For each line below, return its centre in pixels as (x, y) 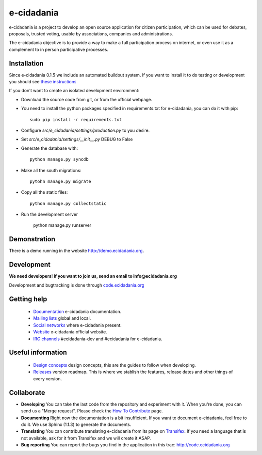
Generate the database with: (49, 148)
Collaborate (27, 392)
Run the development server (49, 214)
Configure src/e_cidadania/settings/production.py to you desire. (85, 130)
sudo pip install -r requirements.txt (76, 119)
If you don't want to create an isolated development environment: (74, 91)
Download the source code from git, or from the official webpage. (87, 99)
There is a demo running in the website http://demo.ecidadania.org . (76, 251)
